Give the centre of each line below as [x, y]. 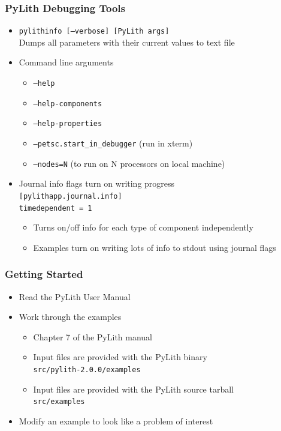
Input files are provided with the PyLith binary [120, 357]
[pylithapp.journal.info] [70, 196]
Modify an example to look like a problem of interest [116, 420]
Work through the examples [70, 317]
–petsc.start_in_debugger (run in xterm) [113, 143]
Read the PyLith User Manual [75, 296]
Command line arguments [66, 62]
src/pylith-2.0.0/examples [87, 370]
